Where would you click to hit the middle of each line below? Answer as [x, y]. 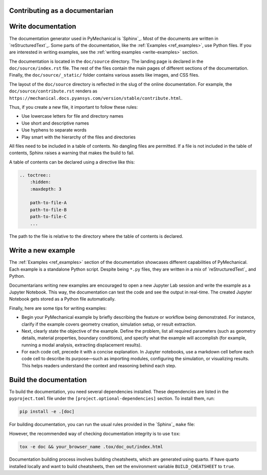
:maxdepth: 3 [46, 189]
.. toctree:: [35, 175]
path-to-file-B [48, 210]
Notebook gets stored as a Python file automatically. [62, 299]
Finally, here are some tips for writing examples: [58, 308]
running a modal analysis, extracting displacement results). [82, 345]
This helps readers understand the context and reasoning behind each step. [99, 365]
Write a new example [42, 250]
